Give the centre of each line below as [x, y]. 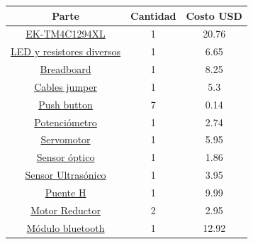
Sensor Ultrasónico [66, 175]
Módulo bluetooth [66, 227]
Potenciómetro [66, 122]
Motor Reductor [66, 210]
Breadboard [66, 69]
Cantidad [153, 15]
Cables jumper [66, 86]
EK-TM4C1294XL [66, 34]
